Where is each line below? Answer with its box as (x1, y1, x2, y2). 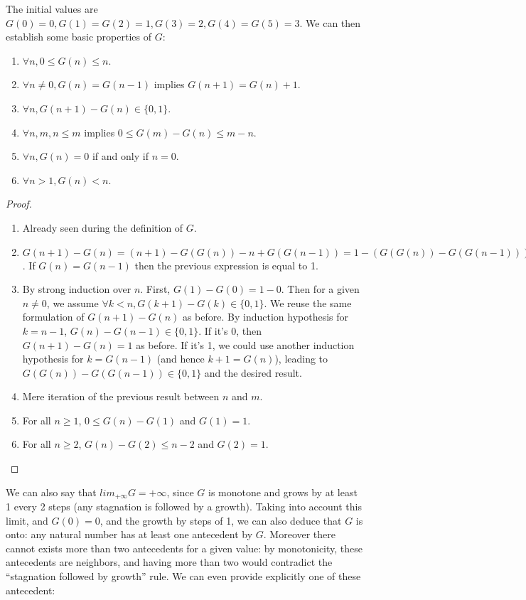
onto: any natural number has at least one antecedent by (6, 527, 253, 542)
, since (166, 484, 194, 499)
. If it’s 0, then (198, 323, 262, 338)
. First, (140, 282, 171, 296)
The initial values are (6, 1, 98, 16)
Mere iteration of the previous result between (22, 389, 220, 404)
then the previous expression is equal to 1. (134, 257, 318, 272)
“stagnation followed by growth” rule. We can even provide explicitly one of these (6, 569, 361, 584)
